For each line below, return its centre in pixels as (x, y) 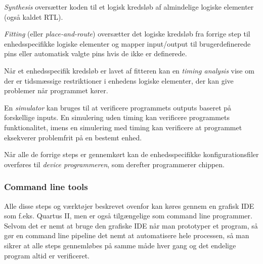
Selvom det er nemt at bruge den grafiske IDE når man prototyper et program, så (131, 225)
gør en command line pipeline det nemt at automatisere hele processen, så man (127, 235)
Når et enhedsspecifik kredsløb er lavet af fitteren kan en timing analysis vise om (129, 70)
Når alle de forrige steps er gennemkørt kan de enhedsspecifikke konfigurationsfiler (131, 154)
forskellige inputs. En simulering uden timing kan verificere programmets (117, 117)
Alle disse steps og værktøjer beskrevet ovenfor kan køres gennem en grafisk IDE (129, 205)
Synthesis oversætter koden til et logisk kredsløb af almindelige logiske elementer (129, 7)
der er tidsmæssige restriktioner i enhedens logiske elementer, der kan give (119, 80)
